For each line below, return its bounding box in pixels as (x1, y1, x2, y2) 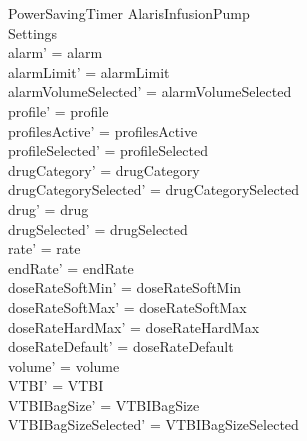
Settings (8, 22, 58, 43)
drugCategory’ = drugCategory (8, 159, 200, 180)
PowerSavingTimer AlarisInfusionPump (8, 3, 250, 23)
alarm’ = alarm (8, 42, 103, 63)
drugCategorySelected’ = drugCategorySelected (8, 179, 300, 200)
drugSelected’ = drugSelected (8, 218, 188, 239)
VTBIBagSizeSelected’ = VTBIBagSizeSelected (8, 414, 299, 435)
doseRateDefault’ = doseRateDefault (8, 336, 234, 357)
